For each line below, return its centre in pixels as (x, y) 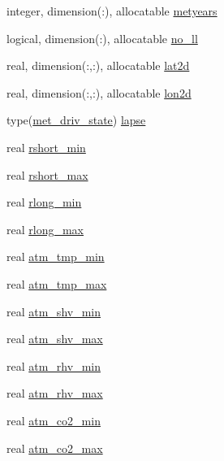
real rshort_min (46, 147)
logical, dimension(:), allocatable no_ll (102, 38)
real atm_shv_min (54, 311)
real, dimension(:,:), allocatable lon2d (99, 92)
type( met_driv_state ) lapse (76, 120)
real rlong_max (45, 229)
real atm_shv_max (55, 339)
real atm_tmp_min (56, 257)
